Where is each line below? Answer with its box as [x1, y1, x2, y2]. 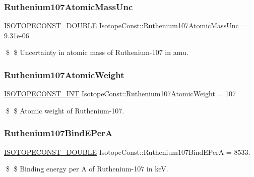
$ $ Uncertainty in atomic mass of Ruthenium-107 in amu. [6, 47, 188, 57]
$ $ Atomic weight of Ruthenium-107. [6, 105, 124, 115]
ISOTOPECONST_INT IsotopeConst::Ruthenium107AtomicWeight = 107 [4, 88, 236, 99]
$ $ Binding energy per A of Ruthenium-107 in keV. [6, 163, 168, 174]
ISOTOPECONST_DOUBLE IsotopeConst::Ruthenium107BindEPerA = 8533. [4, 146, 250, 157]
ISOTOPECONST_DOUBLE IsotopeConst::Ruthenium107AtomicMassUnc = [4, 20, 247, 31]
